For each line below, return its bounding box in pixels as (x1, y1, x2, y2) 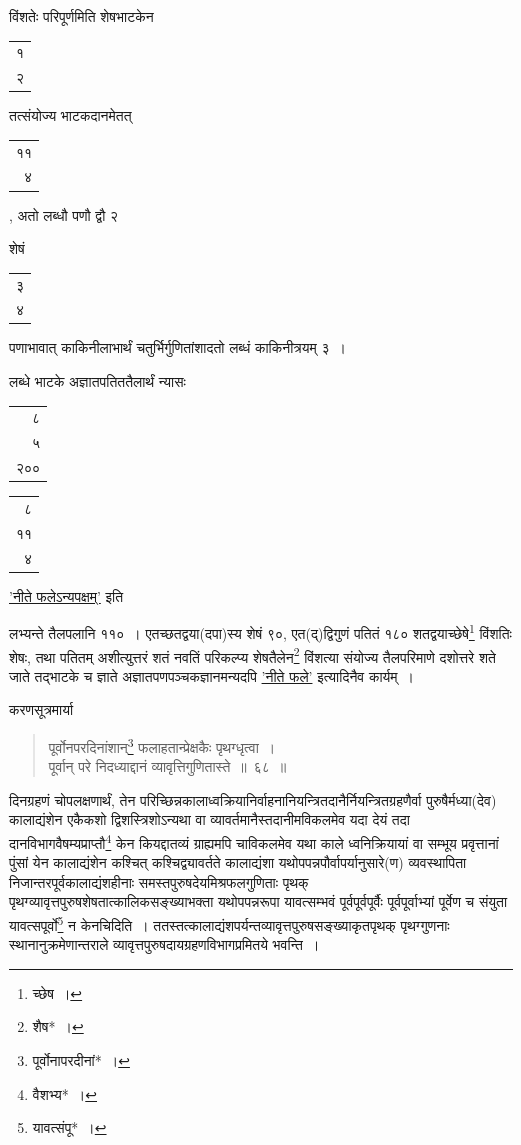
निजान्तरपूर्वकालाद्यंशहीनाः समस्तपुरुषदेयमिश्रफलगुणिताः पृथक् (9, 871, 309, 892)
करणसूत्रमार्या (9, 699, 74, 720)
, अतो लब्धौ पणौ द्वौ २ (9, 204, 119, 225)
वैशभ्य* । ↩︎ (32, 1083, 98, 1104)
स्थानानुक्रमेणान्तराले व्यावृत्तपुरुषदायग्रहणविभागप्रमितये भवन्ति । (9, 934, 320, 955)
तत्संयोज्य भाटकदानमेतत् (9, 105, 132, 126)
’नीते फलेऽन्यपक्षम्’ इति (9, 585, 124, 606)
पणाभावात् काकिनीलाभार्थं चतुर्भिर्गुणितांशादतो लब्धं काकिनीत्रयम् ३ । (9, 337, 346, 358)
